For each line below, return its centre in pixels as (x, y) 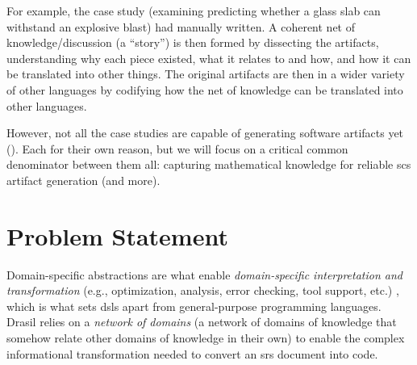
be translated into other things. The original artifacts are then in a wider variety (206, 74)
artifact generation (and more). (83, 180)
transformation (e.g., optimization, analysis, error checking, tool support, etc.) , (203, 290)
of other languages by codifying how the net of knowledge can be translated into (205, 89)
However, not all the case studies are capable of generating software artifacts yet (205, 133)
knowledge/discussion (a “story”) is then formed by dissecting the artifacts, (193, 42)
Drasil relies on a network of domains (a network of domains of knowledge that (202, 322)
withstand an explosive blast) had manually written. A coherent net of (181, 26)
